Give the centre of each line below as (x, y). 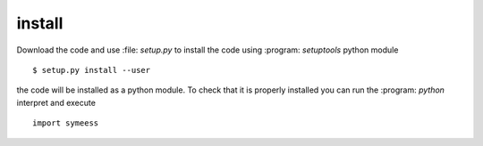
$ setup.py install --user (92, 70)
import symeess (66, 123)
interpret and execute (56, 102)
